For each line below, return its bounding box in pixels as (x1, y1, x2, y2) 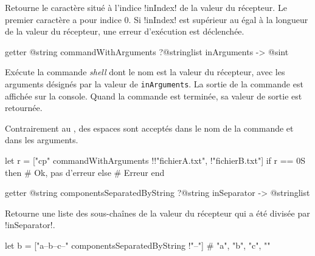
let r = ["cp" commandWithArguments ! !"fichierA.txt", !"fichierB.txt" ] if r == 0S (5, 154, 305, 166)
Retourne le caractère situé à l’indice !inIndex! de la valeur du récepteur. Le (5, 1, 287, 13)
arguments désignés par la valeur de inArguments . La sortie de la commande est (5, 77, 303, 90)
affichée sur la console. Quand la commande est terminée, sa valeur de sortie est (5, 89, 302, 102)
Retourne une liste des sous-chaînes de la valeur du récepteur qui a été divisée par (5, 206, 310, 219)
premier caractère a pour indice (5, 13, 122, 25)
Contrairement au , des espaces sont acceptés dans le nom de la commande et (5, 121, 294, 134)
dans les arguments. (5, 133, 78, 146)
